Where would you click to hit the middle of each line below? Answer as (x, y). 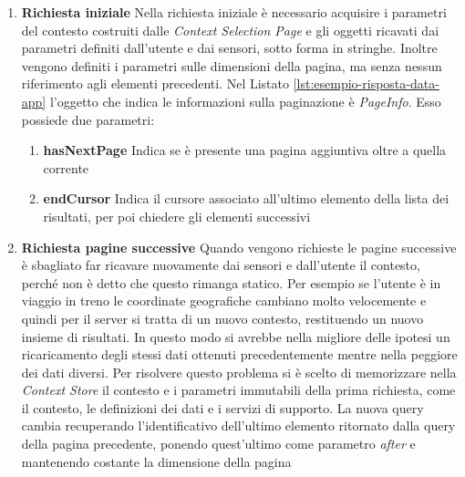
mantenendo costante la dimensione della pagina (156, 461)
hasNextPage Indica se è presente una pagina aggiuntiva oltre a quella (245, 150)
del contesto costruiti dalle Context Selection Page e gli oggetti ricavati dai (230, 30)
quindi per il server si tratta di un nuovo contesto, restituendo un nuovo (222, 318)
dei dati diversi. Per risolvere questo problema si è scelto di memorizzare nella (239, 372)
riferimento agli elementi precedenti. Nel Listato (155, 83)
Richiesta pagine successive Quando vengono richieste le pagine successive (239, 247)
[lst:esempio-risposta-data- (366, 83)
